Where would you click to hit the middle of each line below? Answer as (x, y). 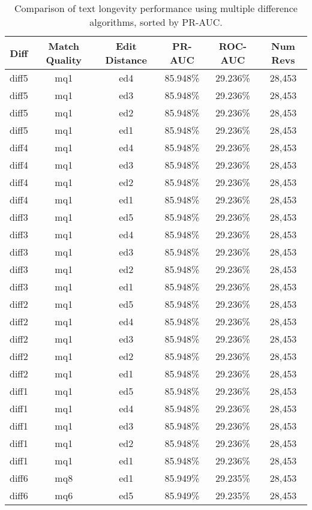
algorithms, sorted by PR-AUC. (156, 22)
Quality (64, 60)
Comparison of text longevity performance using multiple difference (156, 8)
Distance (126, 60)
